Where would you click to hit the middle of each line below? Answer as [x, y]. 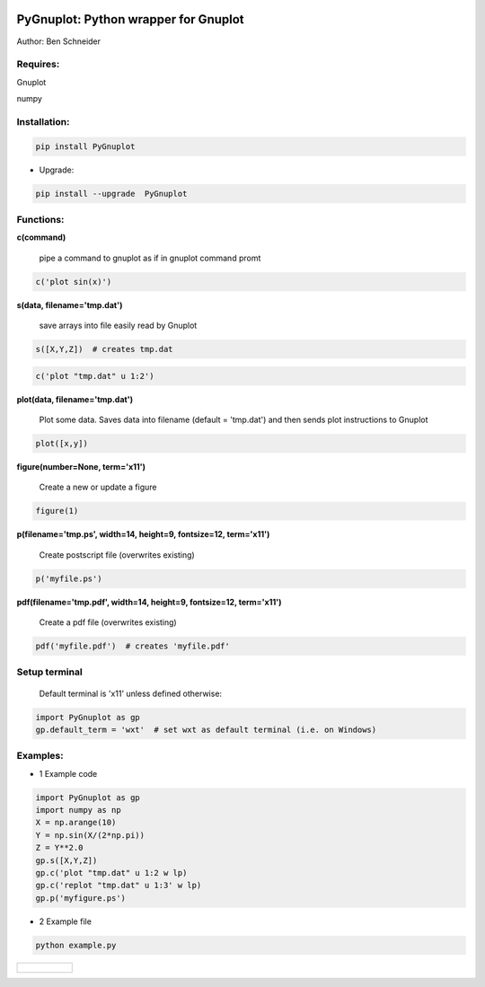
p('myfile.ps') [69, 578]
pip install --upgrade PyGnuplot [111, 194]
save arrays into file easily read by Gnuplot [118, 326]
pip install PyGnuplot [85, 146]
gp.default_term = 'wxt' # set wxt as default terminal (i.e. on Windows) [206, 729]
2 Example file [65, 921]
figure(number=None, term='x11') [81, 466]
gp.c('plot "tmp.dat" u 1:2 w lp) [111, 873]
